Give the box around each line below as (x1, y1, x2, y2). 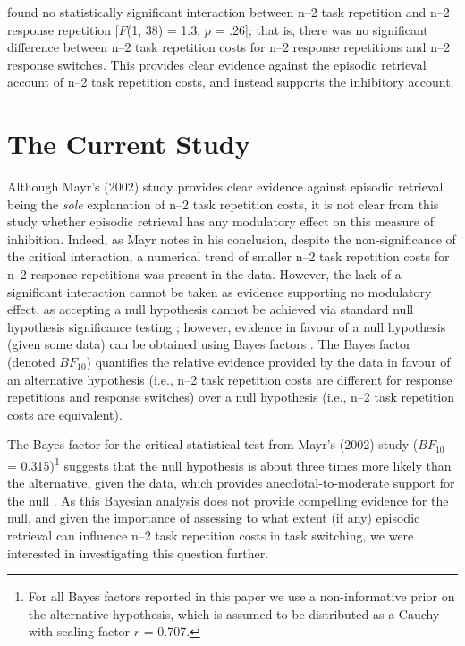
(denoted (7, 353, 55, 371)
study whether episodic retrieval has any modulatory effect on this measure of (7, 212, 434, 231)
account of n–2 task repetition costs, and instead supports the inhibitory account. (7, 72, 454, 91)
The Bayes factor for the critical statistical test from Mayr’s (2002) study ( (7, 435, 418, 454)
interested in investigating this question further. (7, 543, 269, 562)
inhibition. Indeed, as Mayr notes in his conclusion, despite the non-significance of (7, 229, 456, 248)
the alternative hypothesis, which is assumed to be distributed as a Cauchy (28, 604, 440, 623)
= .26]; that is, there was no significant (215, 20, 428, 38)
